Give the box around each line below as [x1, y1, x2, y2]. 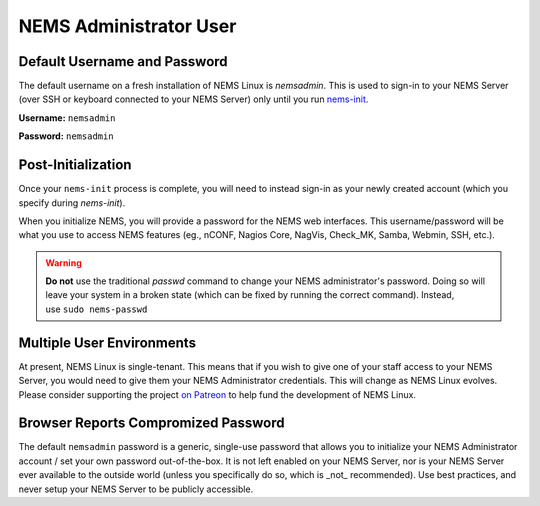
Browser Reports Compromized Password [18, 415, 285, 432]
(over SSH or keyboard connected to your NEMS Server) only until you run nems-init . [18, 93, 369, 105]
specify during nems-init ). [18, 196, 126, 209]
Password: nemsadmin [18, 130, 114, 142]
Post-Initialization [18, 156, 132, 174]
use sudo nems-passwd [45, 303, 148, 315]
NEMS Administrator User [18, 15, 237, 37]
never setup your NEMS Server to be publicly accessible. [18, 483, 254, 495]
